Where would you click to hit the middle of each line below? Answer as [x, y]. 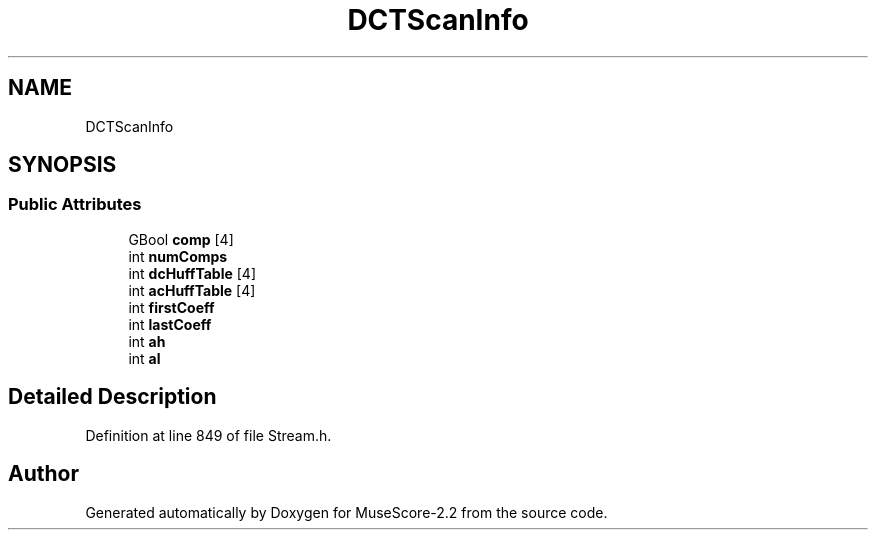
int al [144, 358]
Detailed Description [112, 397]
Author [43, 474]
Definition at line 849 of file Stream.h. [208, 435]
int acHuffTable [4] [192, 290]
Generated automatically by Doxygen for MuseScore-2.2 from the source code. [346, 512]
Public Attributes [75, 204]
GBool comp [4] [181, 239]
